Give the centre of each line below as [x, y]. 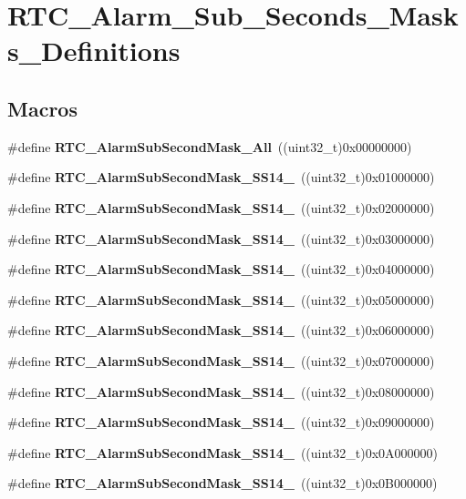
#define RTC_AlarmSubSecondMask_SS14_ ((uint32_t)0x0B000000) [223, 483]
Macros [42, 108]
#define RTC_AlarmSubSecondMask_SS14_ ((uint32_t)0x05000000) [221, 299]
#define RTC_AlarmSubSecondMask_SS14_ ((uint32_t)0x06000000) [221, 330]
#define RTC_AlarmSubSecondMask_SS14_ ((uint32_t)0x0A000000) [223, 452]
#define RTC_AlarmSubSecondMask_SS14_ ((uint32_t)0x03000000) [221, 238]
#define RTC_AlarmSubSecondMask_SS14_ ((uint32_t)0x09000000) [221, 422]
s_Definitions [94, 51]
